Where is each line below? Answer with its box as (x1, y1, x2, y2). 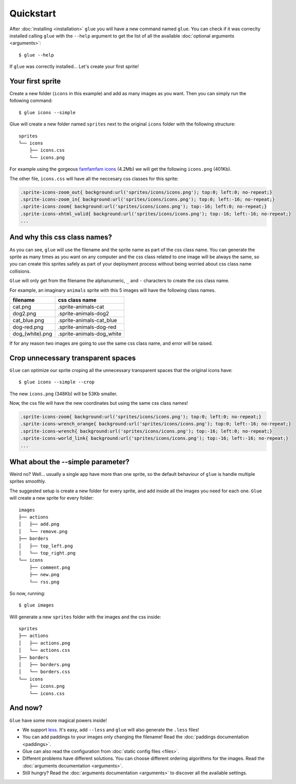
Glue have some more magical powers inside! (9, 717, 107, 723)
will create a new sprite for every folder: (9, 495, 94, 501)
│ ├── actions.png (18, 640, 70, 646)
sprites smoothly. (9, 478, 46, 485)
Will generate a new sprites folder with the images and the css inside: (9, 614, 161, 620)
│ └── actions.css (18, 647, 70, 653)
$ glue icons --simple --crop (18, 379, 95, 385)
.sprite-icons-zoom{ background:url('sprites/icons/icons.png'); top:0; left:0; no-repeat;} (20, 414, 262, 419)
